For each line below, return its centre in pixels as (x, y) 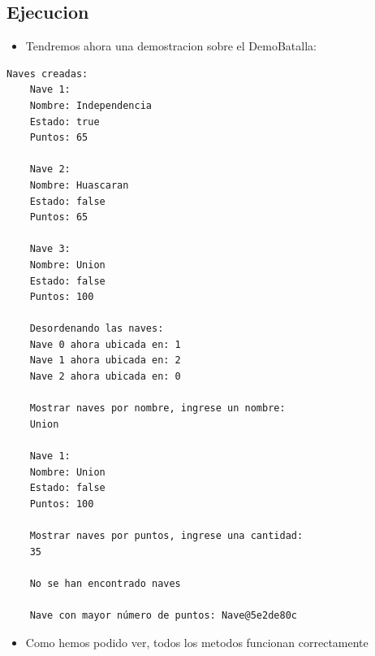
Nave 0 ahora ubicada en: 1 (105, 344)
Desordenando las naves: (97, 329)
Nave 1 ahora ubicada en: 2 (105, 361)
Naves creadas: (47, 74)
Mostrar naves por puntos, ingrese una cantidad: (166, 536)
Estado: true (65, 122)
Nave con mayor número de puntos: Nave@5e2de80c (163, 615)
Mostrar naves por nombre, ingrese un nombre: (157, 408)
